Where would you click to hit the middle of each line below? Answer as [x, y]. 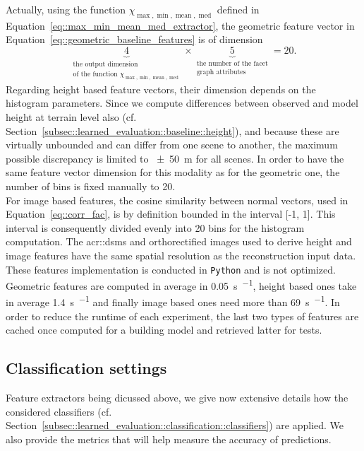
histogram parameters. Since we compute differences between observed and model [182, 103]
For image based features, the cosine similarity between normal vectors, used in [177, 200]
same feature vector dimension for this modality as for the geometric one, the [173, 172]
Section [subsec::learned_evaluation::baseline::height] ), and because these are [172, 130]
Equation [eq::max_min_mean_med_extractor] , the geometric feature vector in [180, 25]
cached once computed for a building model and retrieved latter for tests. [164, 330]
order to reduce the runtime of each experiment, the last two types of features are [182, 316]
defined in [238, 9]
